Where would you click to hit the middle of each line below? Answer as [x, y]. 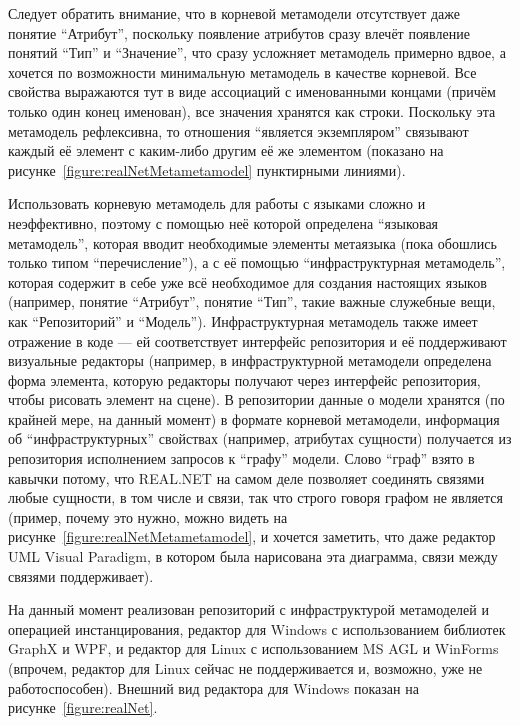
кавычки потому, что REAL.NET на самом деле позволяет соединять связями [246, 477]
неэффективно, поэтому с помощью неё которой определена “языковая [223, 222]
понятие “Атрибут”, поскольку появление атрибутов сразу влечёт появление [239, 32]
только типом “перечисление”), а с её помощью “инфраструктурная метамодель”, [257, 262]
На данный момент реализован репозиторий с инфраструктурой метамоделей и [248, 609]
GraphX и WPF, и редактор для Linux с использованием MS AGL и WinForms [253, 648]
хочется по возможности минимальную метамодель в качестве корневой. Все [242, 71]
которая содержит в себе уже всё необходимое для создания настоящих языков [247, 281]
